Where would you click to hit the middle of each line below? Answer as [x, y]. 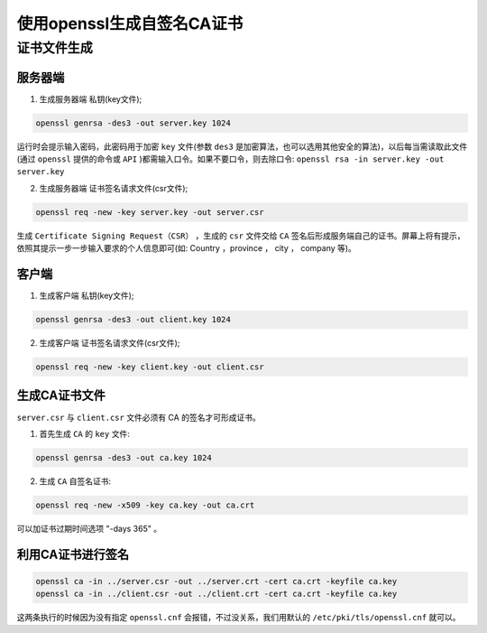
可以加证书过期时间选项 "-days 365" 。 [89, 528]
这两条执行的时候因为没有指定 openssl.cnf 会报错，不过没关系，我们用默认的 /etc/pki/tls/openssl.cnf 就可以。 [239, 618]
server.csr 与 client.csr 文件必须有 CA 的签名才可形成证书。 [138, 417]
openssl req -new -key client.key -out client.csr [150, 367]
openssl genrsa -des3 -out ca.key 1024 [124, 457]
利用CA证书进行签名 [73, 554]
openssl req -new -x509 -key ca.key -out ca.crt [145, 505]
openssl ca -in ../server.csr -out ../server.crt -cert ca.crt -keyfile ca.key [216, 581]
